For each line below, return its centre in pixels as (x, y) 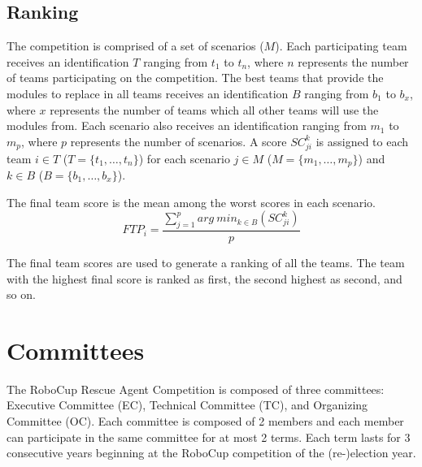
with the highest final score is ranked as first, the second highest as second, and (204, 278)
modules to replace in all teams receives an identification (148, 93)
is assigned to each (362, 141)
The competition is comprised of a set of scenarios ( (135, 46)
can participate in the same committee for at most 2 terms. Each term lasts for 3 (209, 437)
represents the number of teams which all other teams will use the (214, 109)
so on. (21, 294)
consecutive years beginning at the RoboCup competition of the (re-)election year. (211, 453)
